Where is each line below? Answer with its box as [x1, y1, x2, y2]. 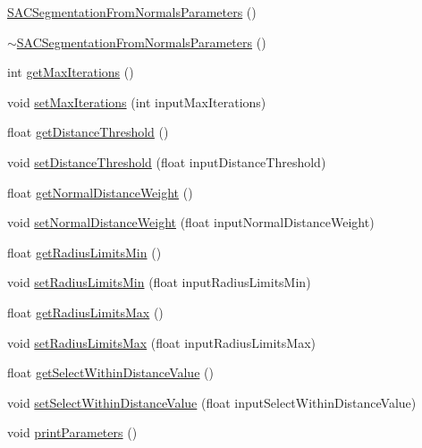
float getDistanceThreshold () [7, 123, 169, 141]
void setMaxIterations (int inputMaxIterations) [7, 92, 266, 111]
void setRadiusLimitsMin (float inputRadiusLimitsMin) [7, 273, 311, 292]
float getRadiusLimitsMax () [7, 302, 164, 321]
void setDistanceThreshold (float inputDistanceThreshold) [7, 152, 326, 171]
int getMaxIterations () [7, 63, 134, 81]
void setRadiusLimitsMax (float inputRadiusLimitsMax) [7, 333, 316, 351]
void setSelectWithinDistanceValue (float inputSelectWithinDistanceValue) [7, 393, 417, 411]
